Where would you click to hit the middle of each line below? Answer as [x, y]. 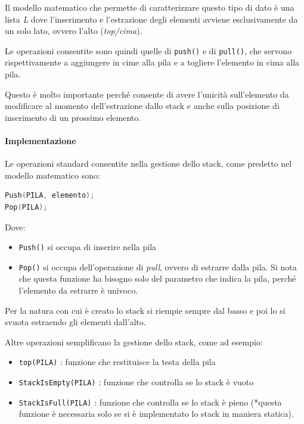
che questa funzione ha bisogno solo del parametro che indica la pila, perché [157, 278]
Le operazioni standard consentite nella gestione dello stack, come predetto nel [148, 163]
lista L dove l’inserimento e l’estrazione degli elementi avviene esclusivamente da [151, 19]
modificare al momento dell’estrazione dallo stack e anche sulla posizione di [142, 106]
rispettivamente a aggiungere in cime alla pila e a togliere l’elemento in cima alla [152, 62]
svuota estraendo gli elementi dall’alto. [75, 322]
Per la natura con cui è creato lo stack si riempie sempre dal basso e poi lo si [145, 310]
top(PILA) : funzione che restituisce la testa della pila [117, 362]
